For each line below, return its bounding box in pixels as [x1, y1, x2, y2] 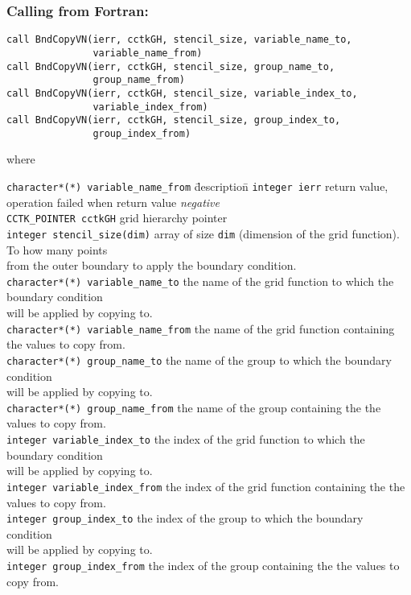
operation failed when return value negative [6, 193, 220, 210]
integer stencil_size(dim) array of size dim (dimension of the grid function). [6, 225, 400, 242]
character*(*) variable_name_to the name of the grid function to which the [6, 272, 394, 289]
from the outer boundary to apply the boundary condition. [6, 257, 297, 274]
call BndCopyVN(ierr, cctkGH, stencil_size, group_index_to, [6, 114, 341, 126]
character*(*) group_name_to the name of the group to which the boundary [6, 351, 392, 368]
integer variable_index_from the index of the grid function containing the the [6, 477, 405, 494]
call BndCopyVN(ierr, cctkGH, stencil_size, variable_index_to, [6, 87, 358, 99]
